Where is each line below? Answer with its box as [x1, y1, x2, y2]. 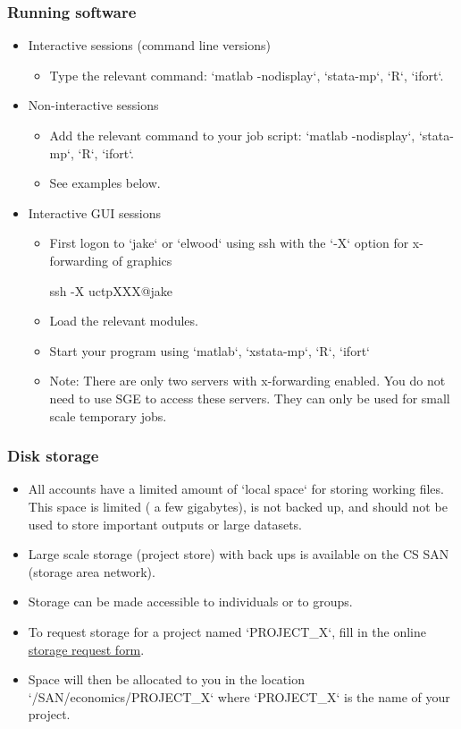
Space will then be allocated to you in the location [28, 670, 305, 689]
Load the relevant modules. [49, 311, 198, 330]
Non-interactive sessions [28, 96, 159, 114]
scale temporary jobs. [49, 406, 167, 425]
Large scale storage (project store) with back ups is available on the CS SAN [28, 545, 449, 564]
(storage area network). [28, 562, 155, 581]
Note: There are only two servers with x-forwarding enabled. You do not [49, 371, 446, 390]
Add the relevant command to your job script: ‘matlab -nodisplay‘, [49, 126, 415, 144]
